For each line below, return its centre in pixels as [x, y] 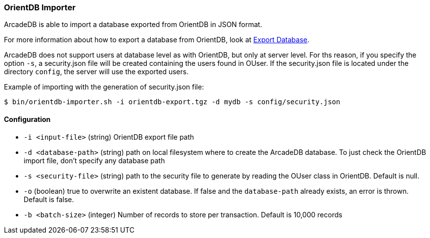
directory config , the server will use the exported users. [96, 72]
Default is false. [49, 199]
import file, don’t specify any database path [94, 160]
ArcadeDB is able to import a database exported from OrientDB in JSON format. [133, 25]
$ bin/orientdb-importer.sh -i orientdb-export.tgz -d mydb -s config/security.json [172, 102]
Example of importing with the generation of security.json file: [104, 87]
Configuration [27, 119]
